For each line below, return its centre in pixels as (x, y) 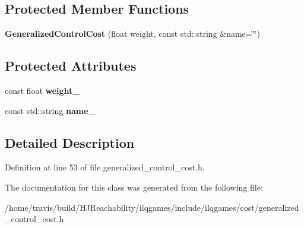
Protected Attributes (71, 66)
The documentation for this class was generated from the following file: (134, 187)
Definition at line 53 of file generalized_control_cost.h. (105, 167)
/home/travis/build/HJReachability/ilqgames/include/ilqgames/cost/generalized (152, 207)
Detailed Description (70, 142)
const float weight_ (42, 90)
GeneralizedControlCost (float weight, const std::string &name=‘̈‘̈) (132, 34)
